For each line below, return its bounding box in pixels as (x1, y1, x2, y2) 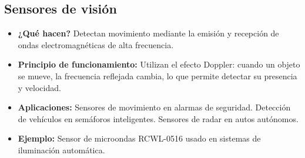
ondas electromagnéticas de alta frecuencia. (18, 38, 174, 51)
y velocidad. (18, 81, 61, 93)
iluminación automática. (18, 143, 105, 156)
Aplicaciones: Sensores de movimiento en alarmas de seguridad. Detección (18, 101, 291, 113)
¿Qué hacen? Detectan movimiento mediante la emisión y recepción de (18, 27, 279, 39)
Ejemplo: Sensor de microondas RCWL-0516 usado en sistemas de (18, 132, 261, 144)
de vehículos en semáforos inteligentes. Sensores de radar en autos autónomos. (18, 112, 299, 125)
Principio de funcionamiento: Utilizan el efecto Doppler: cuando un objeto (18, 58, 300, 70)
